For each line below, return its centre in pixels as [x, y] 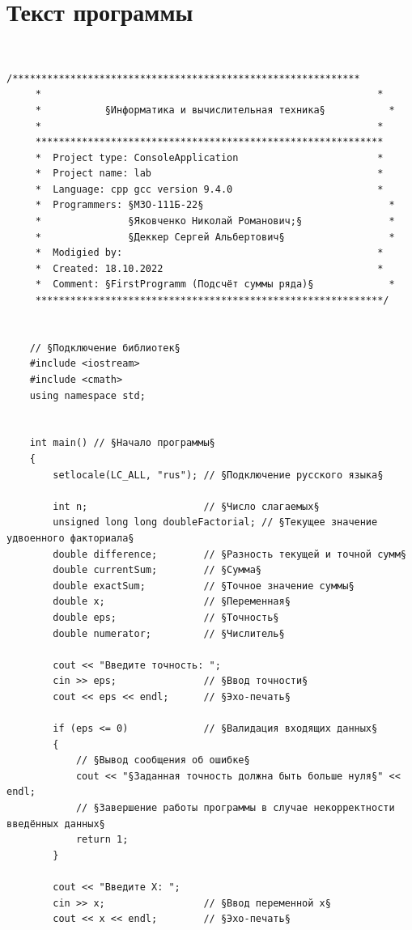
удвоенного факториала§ [70, 538]
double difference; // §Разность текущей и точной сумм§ [229, 554]
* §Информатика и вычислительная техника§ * [215, 110]
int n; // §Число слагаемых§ [186, 506]
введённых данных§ [56, 824]
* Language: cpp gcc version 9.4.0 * [209, 189]
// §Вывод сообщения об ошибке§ [163, 760]
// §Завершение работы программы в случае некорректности [235, 808]
